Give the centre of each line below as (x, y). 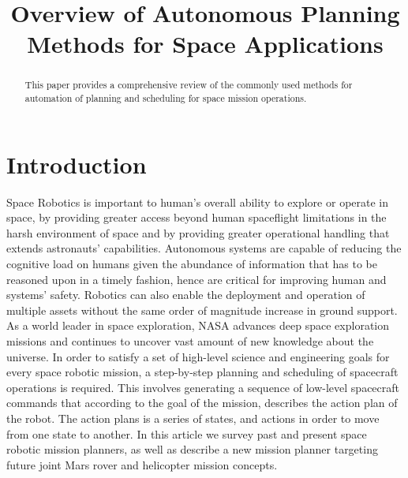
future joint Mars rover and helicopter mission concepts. (142, 464)
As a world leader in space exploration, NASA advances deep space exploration (198, 325)
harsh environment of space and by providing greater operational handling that (198, 232)
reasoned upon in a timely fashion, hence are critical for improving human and (197, 279)
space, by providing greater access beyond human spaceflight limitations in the (197, 217)
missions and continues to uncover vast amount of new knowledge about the (190, 340)
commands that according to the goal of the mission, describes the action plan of (202, 403)
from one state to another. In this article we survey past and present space (187, 433)
